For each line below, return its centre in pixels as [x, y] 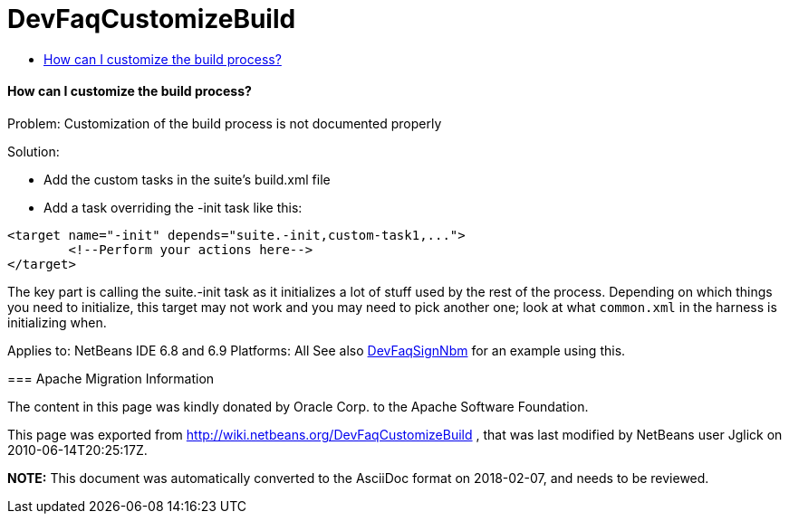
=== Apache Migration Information [111, 378]
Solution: [34, 151]
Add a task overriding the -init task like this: [173, 207]
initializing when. [57, 322]
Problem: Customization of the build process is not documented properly [225, 123]
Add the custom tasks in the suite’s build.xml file [187, 179]
